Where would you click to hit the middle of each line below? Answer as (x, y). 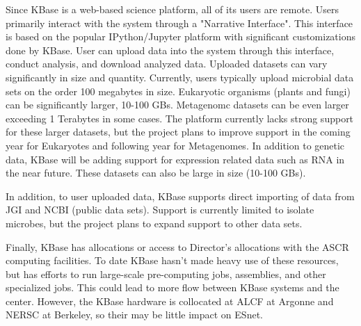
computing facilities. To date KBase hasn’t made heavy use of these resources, (172, 260)
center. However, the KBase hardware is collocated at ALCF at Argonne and (170, 301)
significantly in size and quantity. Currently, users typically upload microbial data (180, 77)
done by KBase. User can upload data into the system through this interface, (170, 50)
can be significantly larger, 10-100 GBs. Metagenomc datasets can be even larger (177, 105)
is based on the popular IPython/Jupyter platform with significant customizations (181, 36)
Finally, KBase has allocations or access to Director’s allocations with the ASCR (177, 246)
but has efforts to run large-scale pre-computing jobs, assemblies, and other (166, 274)
